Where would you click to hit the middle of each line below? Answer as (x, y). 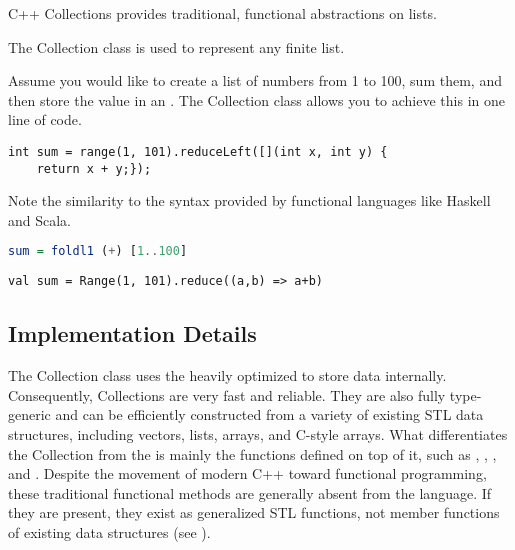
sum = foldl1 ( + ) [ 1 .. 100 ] (98, 251)
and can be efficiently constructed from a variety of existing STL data (269, 414)
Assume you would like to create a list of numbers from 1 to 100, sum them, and (255, 80)
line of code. (45, 119)
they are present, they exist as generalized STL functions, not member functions (254, 512)
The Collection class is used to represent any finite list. (176, 46)
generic (29, 414)
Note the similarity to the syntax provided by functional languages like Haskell (249, 200)
